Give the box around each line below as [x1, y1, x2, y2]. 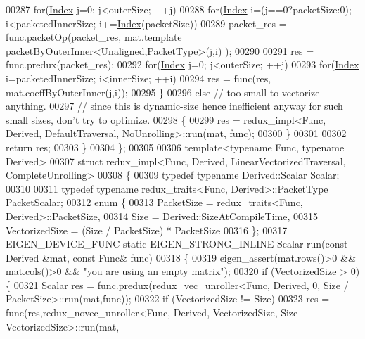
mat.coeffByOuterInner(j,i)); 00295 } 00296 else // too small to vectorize [6, 84, 320, 99]
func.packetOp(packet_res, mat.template [6, 30, 182, 44]
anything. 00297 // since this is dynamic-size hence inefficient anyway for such [6, 98, 343, 113]
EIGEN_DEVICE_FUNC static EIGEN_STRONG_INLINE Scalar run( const [6, 236, 348, 251]
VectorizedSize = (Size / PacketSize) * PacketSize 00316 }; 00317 [6, 222, 288, 237]
